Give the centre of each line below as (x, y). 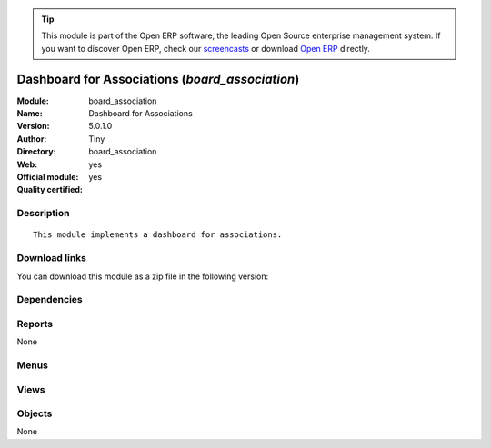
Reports (35, 324)
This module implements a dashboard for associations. (158, 235)
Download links (51, 258)
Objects (35, 413)
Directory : (36, 152)
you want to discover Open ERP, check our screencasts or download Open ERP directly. (205, 48)
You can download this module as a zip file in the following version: (143, 276)
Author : (32, 139)
